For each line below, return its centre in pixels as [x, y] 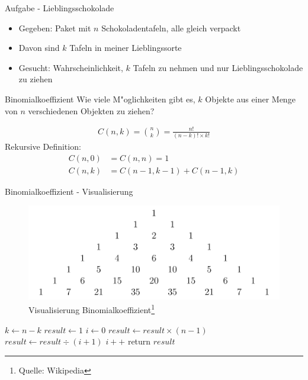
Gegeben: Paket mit [55, 28]
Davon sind [39, 48]
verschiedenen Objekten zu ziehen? [91, 110]
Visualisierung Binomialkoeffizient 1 [92, 309]
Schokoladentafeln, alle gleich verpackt [171, 28]
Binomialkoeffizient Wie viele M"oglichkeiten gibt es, [100, 99]
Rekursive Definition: [43, 146]
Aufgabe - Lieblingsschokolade [60, 8]
